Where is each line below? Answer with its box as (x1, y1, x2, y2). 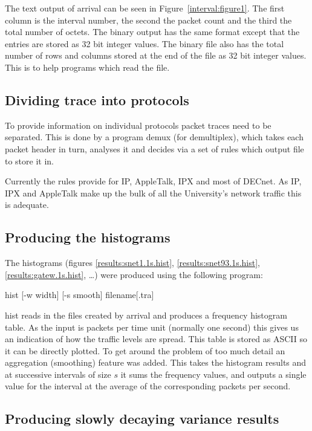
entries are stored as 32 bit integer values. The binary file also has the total (5, 37, 284, 50)
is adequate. (5, 198, 49, 211)
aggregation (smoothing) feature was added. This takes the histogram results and (5, 356, 307, 369)
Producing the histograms (5, 228, 171, 247)
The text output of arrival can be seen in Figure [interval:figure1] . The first (5, 2, 285, 14)
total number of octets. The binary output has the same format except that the (5, 25, 300, 38)
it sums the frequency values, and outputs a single (120, 368, 307, 380)
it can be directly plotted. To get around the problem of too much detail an (5, 344, 285, 357)
